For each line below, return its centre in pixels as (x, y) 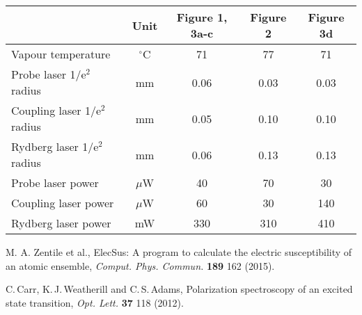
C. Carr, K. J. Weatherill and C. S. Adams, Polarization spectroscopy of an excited (179, 289)
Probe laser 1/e (49, 74)
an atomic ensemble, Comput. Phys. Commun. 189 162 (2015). (140, 265)
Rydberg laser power (61, 223)
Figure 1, (202, 17)
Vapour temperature (61, 54)
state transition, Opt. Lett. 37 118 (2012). (95, 302)
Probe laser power (55, 183)
